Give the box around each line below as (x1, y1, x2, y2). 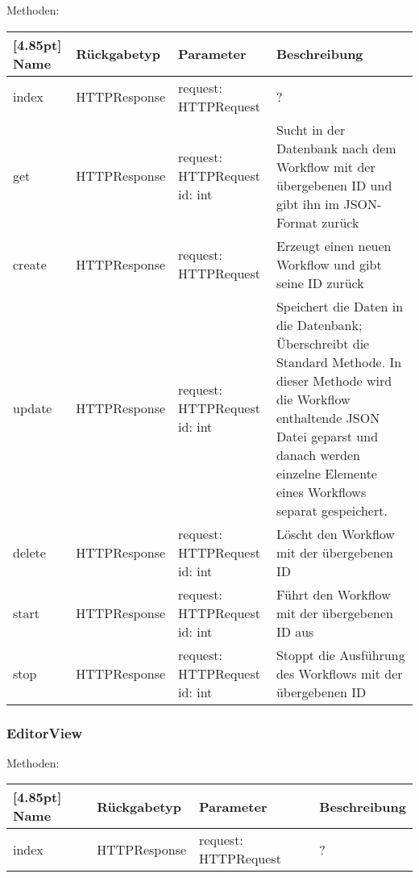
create (13, 254, 47, 274)
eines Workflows (276, 482, 367, 501)
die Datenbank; (276, 315, 363, 334)
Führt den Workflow (276, 584, 391, 604)
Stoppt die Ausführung (276, 645, 405, 664)
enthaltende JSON (276, 408, 380, 427)
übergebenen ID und (276, 175, 392, 194)
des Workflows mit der (276, 663, 403, 683)
